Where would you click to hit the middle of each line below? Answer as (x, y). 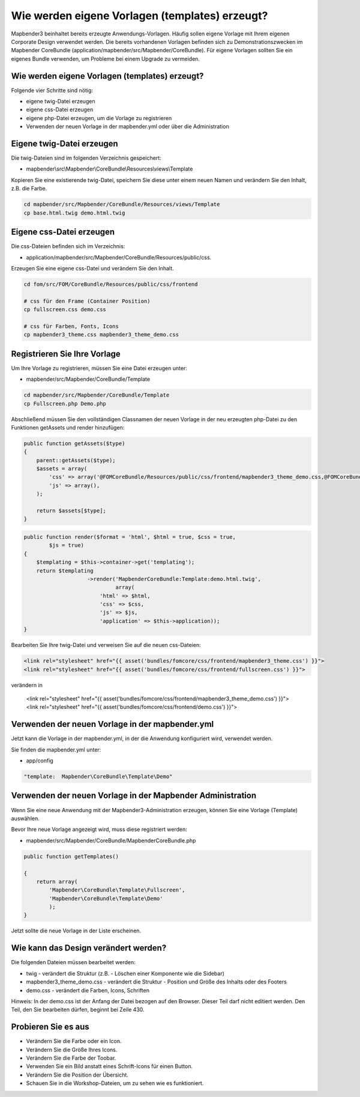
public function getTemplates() (71, 856)
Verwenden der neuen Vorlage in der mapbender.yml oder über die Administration (127, 127)
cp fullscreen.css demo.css (65, 310)
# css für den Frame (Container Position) (87, 301)
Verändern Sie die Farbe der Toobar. (71, 1058)
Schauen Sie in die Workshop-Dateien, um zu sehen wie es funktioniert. (115, 1083)
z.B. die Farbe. (29, 189)
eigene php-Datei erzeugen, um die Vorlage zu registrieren (99, 118)
